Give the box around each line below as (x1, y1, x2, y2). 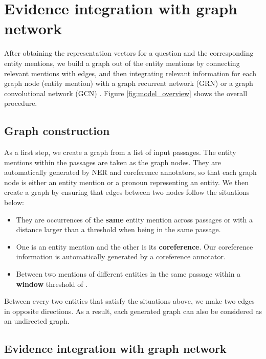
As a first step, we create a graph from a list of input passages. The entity (4, 147, 236, 158)
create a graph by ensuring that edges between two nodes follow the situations (4, 187, 250, 197)
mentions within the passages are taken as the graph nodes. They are (4, 156, 221, 167)
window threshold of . (16, 278, 88, 289)
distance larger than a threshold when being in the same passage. (16, 224, 221, 235)
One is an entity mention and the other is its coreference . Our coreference (16, 241, 253, 252)
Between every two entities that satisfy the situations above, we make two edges (4, 296, 255, 306)
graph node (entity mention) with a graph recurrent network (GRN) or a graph (4, 78, 253, 88)
